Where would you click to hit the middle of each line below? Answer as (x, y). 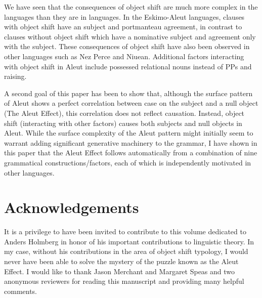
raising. (15, 76)
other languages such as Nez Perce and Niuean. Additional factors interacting (124, 56)
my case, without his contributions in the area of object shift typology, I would (126, 251)
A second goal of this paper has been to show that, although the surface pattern (128, 93)
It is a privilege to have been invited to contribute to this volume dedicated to (125, 231)
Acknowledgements (72, 207)
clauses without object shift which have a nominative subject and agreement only (130, 36)
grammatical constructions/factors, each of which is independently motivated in (128, 162)
